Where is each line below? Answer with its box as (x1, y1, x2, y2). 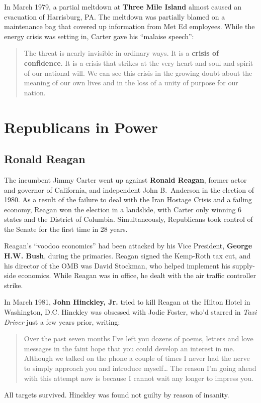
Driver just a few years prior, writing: (4, 316, 120, 327)
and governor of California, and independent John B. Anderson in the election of (4, 184, 254, 195)
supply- (232, 260, 255, 271)
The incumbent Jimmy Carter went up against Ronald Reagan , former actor (4, 174, 247, 185)
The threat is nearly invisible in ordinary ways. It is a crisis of (24, 48, 219, 58)
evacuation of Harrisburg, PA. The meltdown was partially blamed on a (4, 11, 225, 22)
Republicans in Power (4, 116, 158, 137)
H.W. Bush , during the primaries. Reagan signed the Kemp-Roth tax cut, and (4, 250, 251, 261)
